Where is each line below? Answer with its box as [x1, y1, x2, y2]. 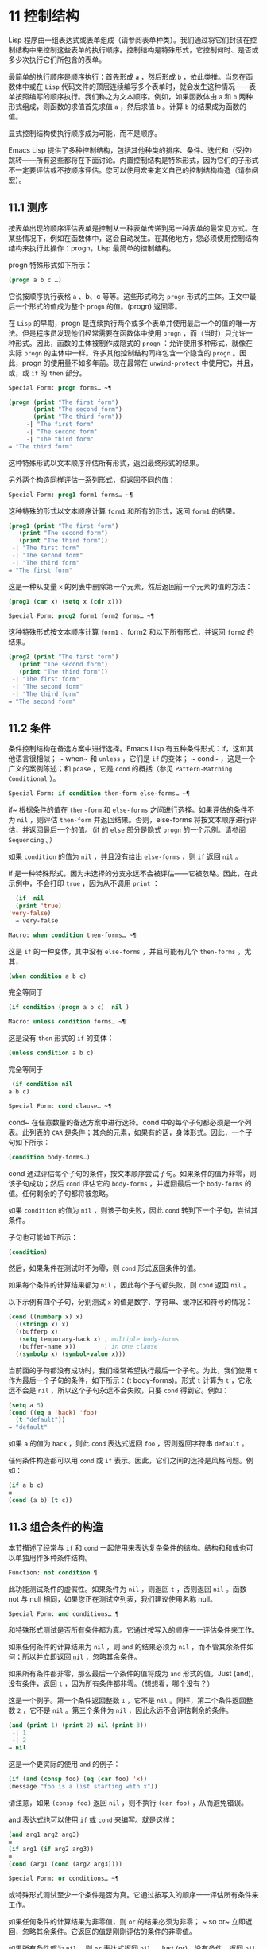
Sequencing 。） [8, 835, 57, 844]
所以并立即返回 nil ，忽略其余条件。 [21, 1652, 141, 1662]
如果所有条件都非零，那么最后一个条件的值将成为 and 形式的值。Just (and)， [8, 1669, 258, 1679]
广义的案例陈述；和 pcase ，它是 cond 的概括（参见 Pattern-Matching [8, 764, 233, 774]
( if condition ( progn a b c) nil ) [8, 1004, 130, 1011]
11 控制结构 [8, 7, 79, 25]
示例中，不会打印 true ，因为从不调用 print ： [8, 879, 161, 888]
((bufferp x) [15, 1328, 59, 1336]
